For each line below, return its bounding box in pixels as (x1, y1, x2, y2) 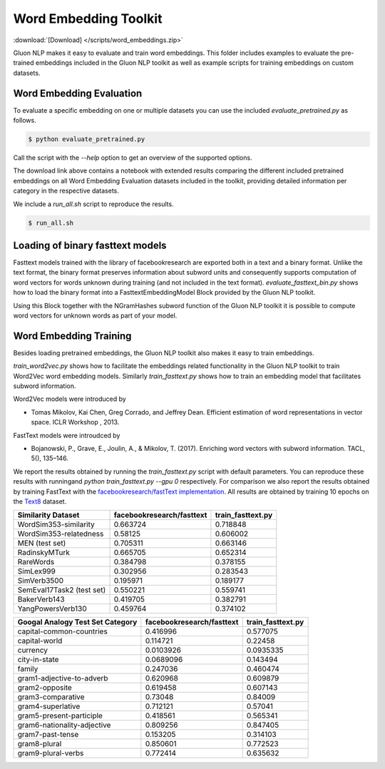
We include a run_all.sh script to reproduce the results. (13, 200, 174, 208)
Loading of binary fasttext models (13, 239, 167, 251)
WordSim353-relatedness (17, 529, 104, 539)
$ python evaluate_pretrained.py (28, 136, 145, 143)
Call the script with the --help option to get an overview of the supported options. (13, 153, 252, 162)
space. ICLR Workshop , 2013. (31, 418, 120, 427)
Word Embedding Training (13, 330, 132, 342)
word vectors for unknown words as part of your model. (13, 311, 178, 320)
